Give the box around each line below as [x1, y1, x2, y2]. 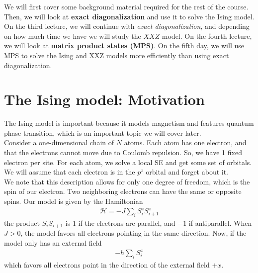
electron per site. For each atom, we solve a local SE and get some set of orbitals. [4, 157, 252, 167]
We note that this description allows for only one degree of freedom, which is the [4, 176, 250, 186]
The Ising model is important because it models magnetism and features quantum [4, 118, 254, 128]
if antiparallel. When [188, 217, 252, 228]
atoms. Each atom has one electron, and [124, 137, 247, 148]
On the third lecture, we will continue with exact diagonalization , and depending [4, 21, 250, 31]
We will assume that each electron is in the [4, 167, 135, 177]
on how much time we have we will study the [4, 30, 141, 41]
